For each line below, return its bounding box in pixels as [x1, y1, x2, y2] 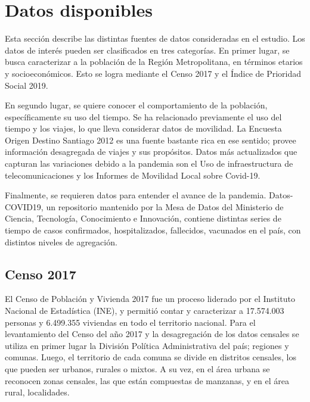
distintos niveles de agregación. [5, 235, 117, 248]
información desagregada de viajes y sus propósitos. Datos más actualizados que [5, 145, 297, 158]
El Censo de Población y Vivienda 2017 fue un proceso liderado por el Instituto [5, 292, 295, 305]
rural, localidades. [5, 386, 70, 398]
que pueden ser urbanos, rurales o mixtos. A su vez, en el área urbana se [5, 362, 270, 375]
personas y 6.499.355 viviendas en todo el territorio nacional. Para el [5, 316, 256, 328]
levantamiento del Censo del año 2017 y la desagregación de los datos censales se [5, 328, 299, 340]
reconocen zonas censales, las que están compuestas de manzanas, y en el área [5, 374, 289, 387]
